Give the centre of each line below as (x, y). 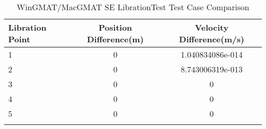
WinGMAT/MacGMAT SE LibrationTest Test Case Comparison (133, 7)
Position (115, 27)
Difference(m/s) (212, 39)
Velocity (212, 27)
